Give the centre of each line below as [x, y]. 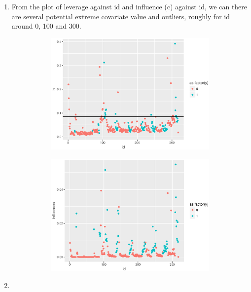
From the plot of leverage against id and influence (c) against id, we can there [129, 6]
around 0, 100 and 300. [46, 26]
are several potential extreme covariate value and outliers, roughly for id [121, 16]
